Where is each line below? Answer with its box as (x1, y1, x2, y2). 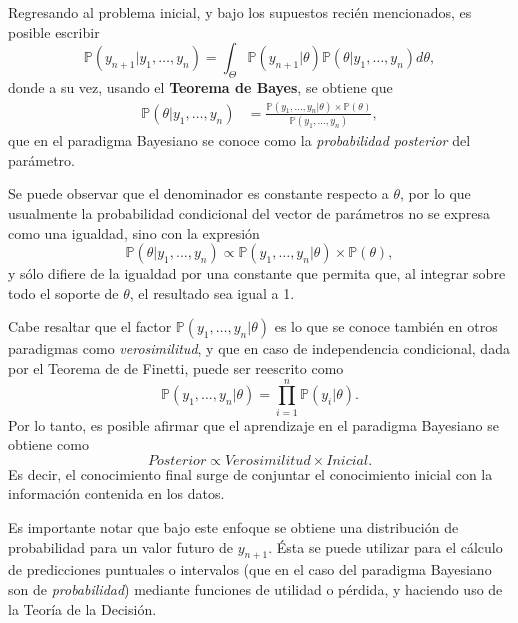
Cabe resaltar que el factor (8, 316, 172, 337)
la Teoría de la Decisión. (8, 598, 157, 619)
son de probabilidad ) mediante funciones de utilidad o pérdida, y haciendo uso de (8, 579, 503, 600)
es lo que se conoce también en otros (274, 316, 498, 337)
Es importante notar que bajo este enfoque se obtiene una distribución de (8, 517, 459, 538)
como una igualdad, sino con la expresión (8, 222, 260, 243)
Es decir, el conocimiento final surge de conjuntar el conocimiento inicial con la (8, 463, 493, 484)
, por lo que (400, 183, 471, 204)
